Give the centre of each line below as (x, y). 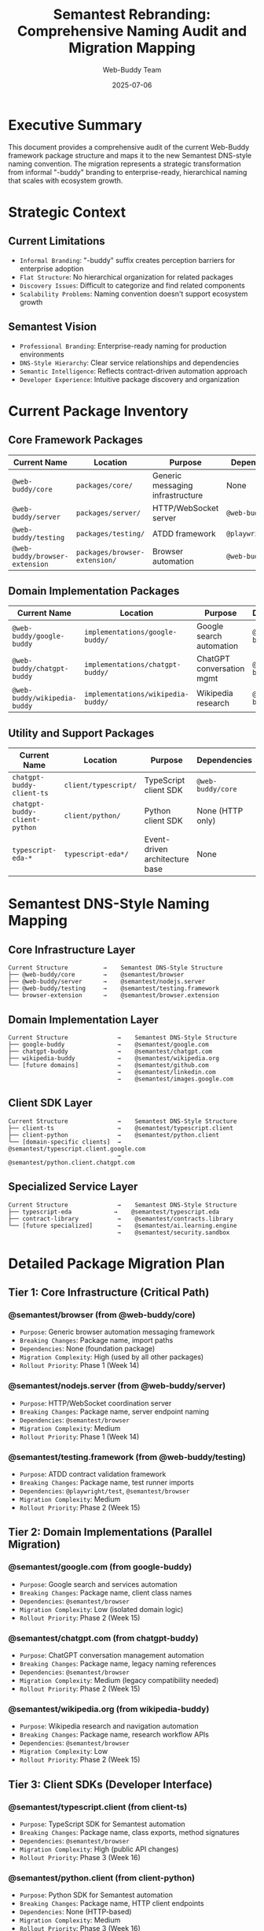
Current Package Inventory (98, 411)
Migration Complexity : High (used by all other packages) (112, 1357)
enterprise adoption (51, 269)
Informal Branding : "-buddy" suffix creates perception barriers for (127, 260)
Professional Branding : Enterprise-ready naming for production (123, 346)
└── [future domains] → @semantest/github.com (109, 1065)
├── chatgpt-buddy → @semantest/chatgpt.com (110, 1051)
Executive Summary (75, 125)
